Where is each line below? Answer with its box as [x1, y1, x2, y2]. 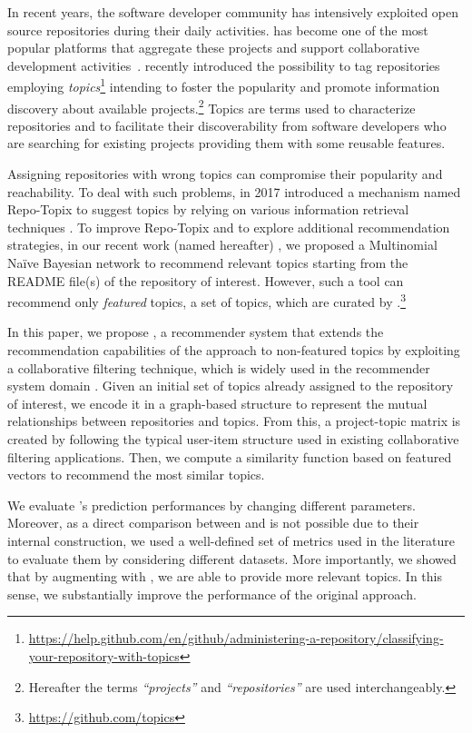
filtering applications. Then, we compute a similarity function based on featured [7, 447, 452, 466]
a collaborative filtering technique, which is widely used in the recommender [7, 358, 430, 377]
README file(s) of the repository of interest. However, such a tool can [7, 271, 404, 290]
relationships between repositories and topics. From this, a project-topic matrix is [7, 411, 461, 431]
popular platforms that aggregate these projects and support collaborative [7, 38, 420, 57]
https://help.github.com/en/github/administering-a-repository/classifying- [28, 629, 444, 648]
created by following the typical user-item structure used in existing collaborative [7, 430, 459, 449]
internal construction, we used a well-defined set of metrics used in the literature [7, 531, 455, 550]
